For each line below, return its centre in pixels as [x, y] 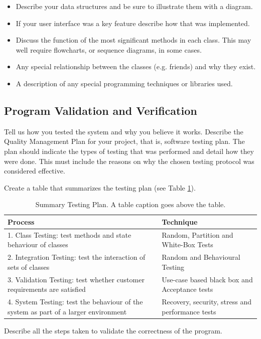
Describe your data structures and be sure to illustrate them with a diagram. [134, 6]
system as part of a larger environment [67, 311]
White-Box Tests [187, 244]
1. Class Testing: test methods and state [70, 234]
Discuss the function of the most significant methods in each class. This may [134, 40]
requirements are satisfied [47, 289]
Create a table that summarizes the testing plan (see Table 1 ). [100, 187]
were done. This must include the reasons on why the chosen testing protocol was [129, 161]
